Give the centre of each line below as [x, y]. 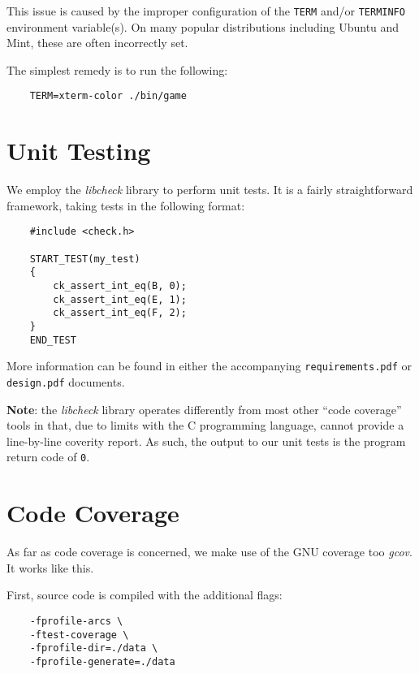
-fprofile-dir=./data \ [94, 648]
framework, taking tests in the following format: [126, 205]
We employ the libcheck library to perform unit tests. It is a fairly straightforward [210, 190]
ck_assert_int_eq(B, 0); [120, 286]
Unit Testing [79, 151]
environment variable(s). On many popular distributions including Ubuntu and [203, 26]
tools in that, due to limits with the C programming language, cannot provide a [205, 425]
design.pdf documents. [66, 381]
